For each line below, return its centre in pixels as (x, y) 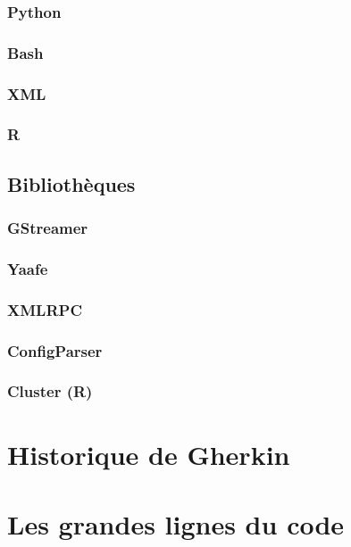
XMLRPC (45, 309)
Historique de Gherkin (149, 454)
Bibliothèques (71, 183)
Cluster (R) (50, 391)
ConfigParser (55, 350)
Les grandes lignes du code (176, 523)
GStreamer (48, 228)
